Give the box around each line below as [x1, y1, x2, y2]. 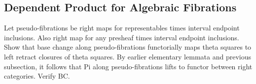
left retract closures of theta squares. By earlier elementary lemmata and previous [4, 51, 251, 61]
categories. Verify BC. [4, 71, 70, 81]
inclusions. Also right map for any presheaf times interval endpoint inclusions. [4, 32, 239, 42]
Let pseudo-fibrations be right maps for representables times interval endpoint [4, 23, 240, 33]
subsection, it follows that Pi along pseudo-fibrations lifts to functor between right [4, 61, 253, 71]
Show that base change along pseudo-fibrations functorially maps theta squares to [4, 42, 252, 52]
